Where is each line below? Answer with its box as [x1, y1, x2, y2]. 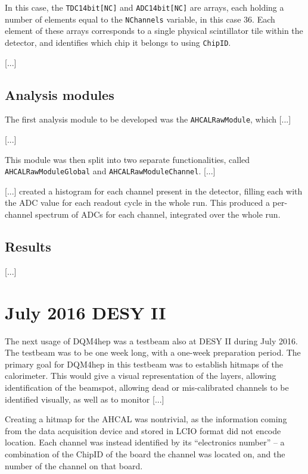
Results [5, 237, 51, 256]
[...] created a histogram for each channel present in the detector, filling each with [5, 184, 303, 197]
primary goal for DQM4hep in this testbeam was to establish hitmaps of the [5, 357, 284, 370]
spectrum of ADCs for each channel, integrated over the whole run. [35, 208, 281, 221]
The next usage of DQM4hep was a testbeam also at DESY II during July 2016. [5, 334, 298, 347]
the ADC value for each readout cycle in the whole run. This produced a [5, 196, 270, 209]
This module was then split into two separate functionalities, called [5, 153, 250, 165]
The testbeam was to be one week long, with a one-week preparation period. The [5, 346, 301, 359]
